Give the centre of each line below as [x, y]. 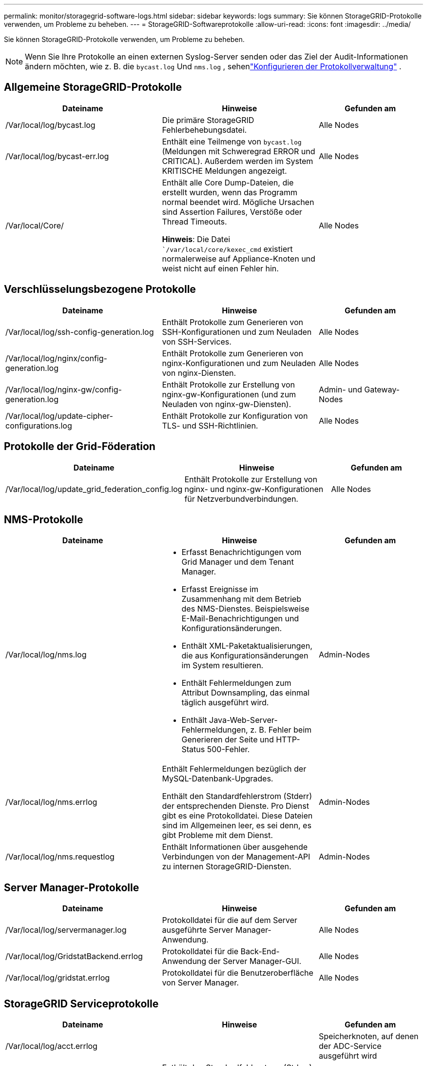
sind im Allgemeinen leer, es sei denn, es [237, 826]
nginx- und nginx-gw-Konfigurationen [254, 489]
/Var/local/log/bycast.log [50, 125]
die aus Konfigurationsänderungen [245, 656]
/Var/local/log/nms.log [46, 655]
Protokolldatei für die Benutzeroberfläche [238, 973]
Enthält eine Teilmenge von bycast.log [232, 141]
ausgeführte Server [198, 930]
